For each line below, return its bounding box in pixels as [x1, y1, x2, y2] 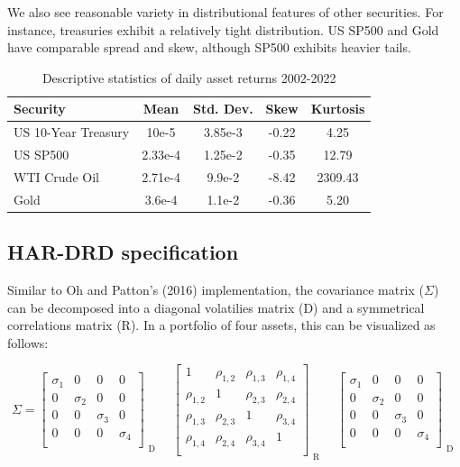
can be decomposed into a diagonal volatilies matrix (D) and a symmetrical [7, 298, 425, 316]
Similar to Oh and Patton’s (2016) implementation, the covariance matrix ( [7, 280, 425, 299]
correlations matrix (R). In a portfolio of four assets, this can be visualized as [7, 316, 436, 334]
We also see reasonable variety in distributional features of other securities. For [7, 3, 444, 21]
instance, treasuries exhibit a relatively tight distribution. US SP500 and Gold [7, 20, 439, 39]
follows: [7, 333, 49, 352]
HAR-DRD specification [7, 238, 239, 266]
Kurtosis [310, 99, 365, 118]
